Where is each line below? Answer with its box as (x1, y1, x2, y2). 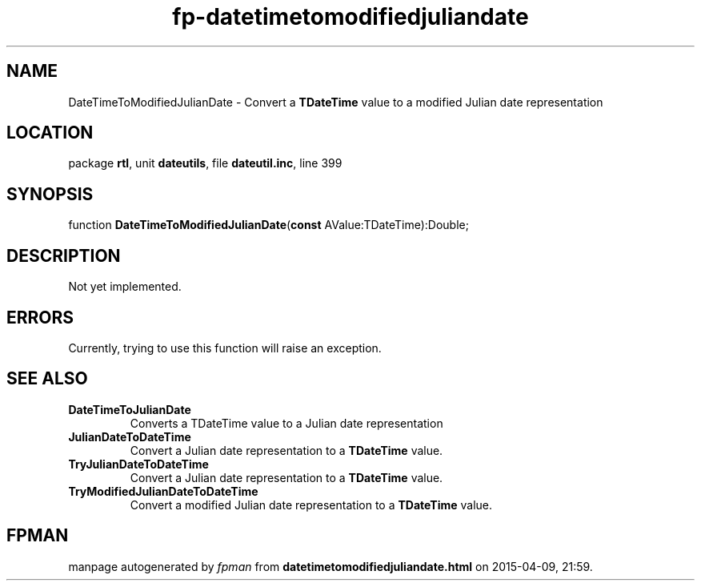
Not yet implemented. (68, 279, 182, 294)
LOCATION (6, 123, 94, 143)
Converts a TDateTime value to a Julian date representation (130, 416, 443, 430)
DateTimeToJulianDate (68, 402, 191, 416)
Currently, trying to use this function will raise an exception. (68, 340, 382, 355)
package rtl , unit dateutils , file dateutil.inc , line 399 (68, 156, 342, 171)
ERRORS (6, 307, 74, 328)
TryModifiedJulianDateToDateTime (68, 484, 258, 498)
